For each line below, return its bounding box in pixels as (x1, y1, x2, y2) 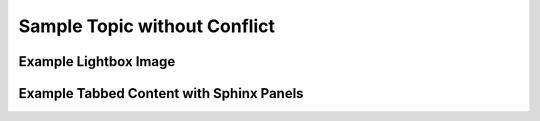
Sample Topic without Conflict (18, 15, 275, 37)
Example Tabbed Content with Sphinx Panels (18, 85, 304, 102)
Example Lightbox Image (18, 53, 176, 70)
